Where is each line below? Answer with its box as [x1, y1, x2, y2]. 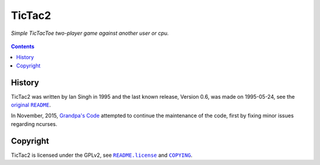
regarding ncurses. [11, 120, 57, 127]
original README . [11, 101, 52, 109]
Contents [11, 43, 35, 50]
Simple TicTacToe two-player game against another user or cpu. [11, 30, 169, 37]
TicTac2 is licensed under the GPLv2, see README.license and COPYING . [11, 151, 193, 158]
